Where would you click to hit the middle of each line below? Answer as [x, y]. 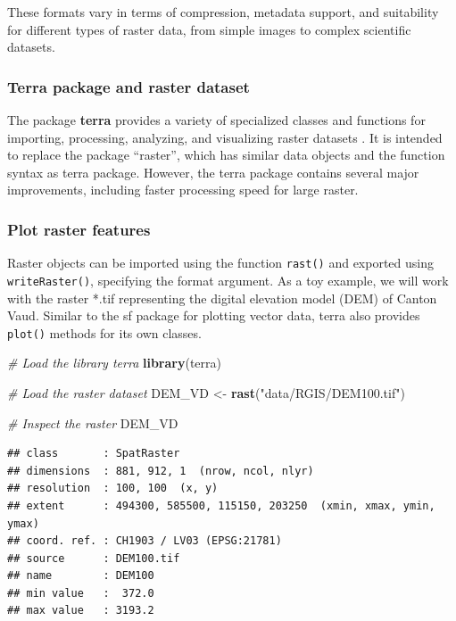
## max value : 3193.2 [81, 611]
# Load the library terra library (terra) [114, 363]
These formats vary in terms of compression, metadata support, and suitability [223, 12]
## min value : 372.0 [81, 593]
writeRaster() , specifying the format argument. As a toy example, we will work [228, 280]
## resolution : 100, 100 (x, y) [113, 489]
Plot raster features [79, 229]
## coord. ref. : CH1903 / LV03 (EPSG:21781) [145, 541]
